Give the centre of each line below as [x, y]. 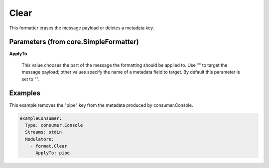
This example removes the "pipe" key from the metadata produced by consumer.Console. [101, 105]
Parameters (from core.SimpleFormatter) [74, 42]
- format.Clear [49, 146]
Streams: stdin [44, 132]
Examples [25, 93]
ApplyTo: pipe [53, 153]
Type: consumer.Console [54, 125]
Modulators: [40, 139]
